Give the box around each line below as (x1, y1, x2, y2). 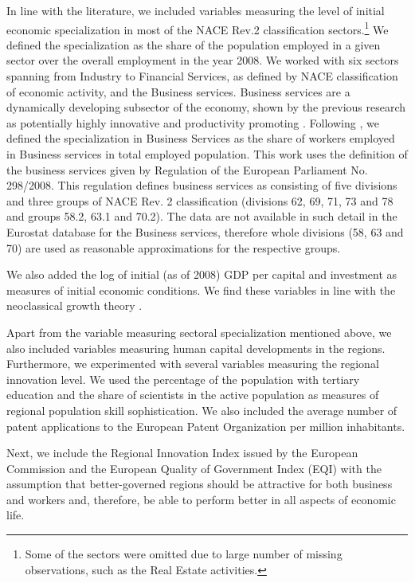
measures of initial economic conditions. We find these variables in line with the (6, 281, 396, 298)
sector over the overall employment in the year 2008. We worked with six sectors (6, 52, 399, 68)
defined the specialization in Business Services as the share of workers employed (6, 130, 395, 147)
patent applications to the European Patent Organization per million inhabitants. (6, 417, 405, 434)
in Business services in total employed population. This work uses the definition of (6, 146, 408, 162)
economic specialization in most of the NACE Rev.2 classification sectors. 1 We (6, 18, 389, 37)
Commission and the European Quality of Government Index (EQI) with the (6, 460, 382, 476)
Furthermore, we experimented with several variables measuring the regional (6, 355, 379, 372)
